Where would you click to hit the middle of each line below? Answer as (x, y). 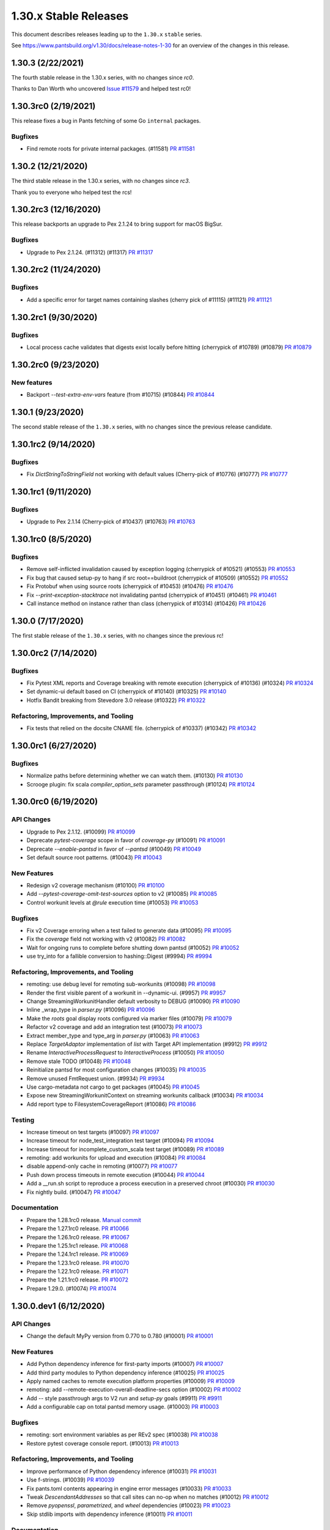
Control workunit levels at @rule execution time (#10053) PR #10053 (112, 902)
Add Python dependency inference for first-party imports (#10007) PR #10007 (125, 1364)
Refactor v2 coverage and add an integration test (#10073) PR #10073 (115, 1027)
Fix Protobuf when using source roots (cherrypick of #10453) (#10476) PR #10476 (130, 586)
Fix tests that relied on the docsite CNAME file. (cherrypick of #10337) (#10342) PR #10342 (141, 728)
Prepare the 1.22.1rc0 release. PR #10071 (77, 1271)
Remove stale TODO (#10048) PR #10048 (79, 1061)
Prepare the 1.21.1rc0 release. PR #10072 (77, 1280)
